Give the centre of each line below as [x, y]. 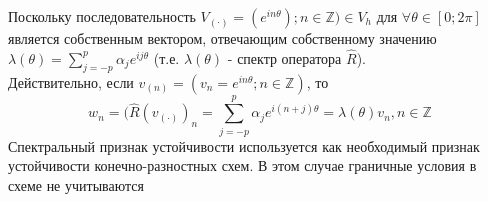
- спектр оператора [284, 57]
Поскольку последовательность [102, 16]
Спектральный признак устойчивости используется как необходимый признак [244, 145]
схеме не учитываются [76, 184]
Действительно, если [71, 81]
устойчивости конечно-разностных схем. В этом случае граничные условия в [242, 165]
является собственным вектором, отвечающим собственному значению [222, 38]
